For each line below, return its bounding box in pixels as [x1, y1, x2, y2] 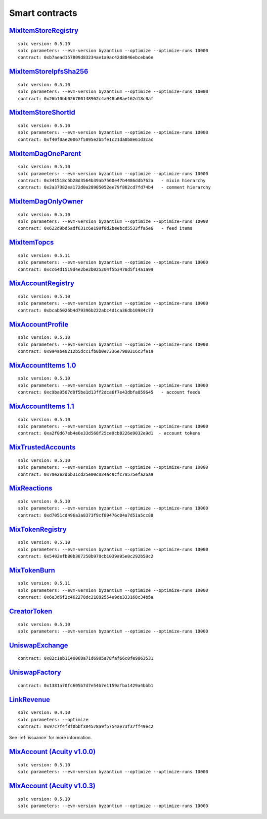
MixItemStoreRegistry [9, 26, 79, 35]
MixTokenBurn [9, 566, 55, 574]
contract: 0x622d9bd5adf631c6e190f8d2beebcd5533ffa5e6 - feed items [18, 226, 193, 231]
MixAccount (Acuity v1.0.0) [9, 748, 96, 756]
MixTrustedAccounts [9, 443, 76, 451]
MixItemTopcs [9, 238, 54, 247]
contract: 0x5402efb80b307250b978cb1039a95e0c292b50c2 [18, 553, 154, 559]
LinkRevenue [9, 695, 50, 704]
